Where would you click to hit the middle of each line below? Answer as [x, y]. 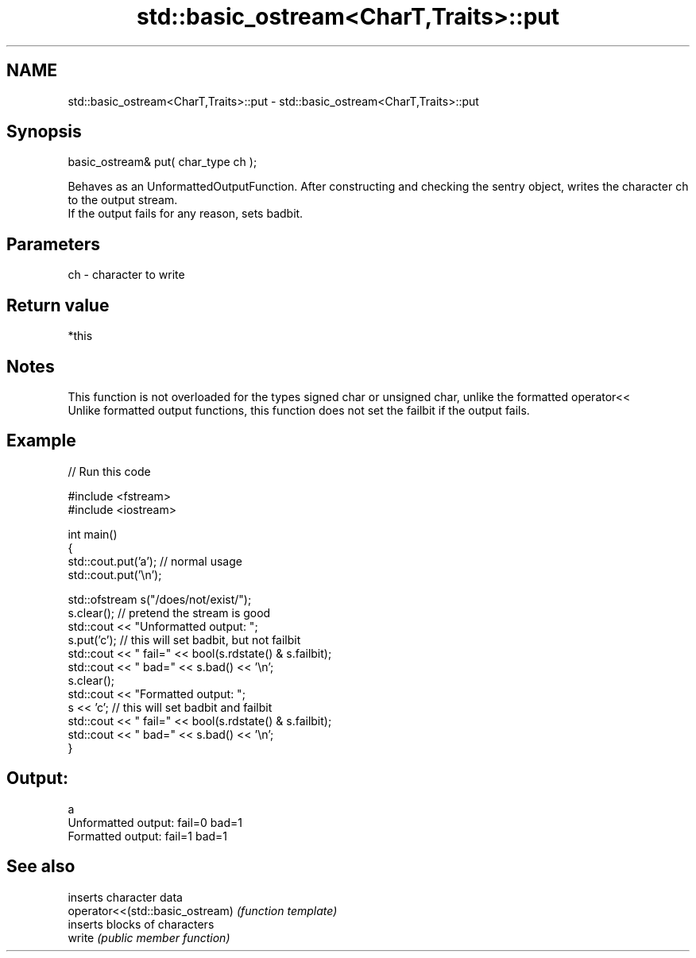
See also [41, 867]
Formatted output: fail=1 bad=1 [148, 836]
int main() [93, 534]
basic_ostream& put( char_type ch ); [162, 162]
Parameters [53, 244]
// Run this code [109, 471]
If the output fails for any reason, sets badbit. [186, 214]
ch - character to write [126, 275]
